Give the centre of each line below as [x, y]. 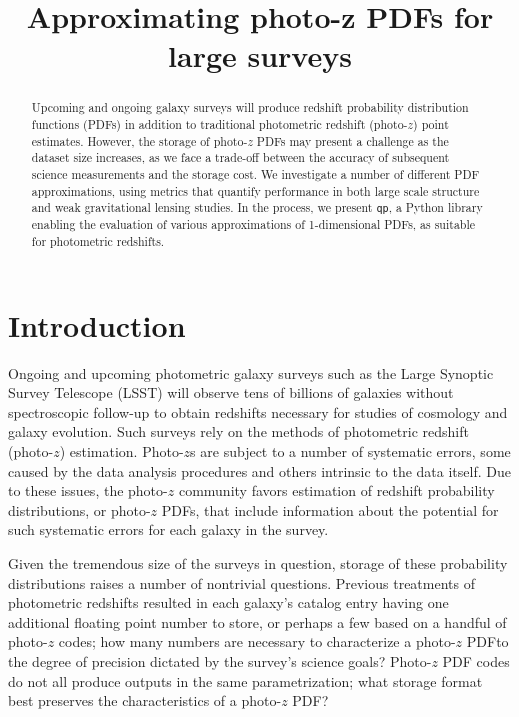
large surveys [260, 55]
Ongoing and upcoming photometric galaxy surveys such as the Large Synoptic [251, 372]
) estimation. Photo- [121, 451]
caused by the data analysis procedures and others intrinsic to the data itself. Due [259, 470]
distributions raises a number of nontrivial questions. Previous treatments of [241, 582]
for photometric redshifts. [98, 241]
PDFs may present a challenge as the [352, 140]
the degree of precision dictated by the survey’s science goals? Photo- [220, 661]
